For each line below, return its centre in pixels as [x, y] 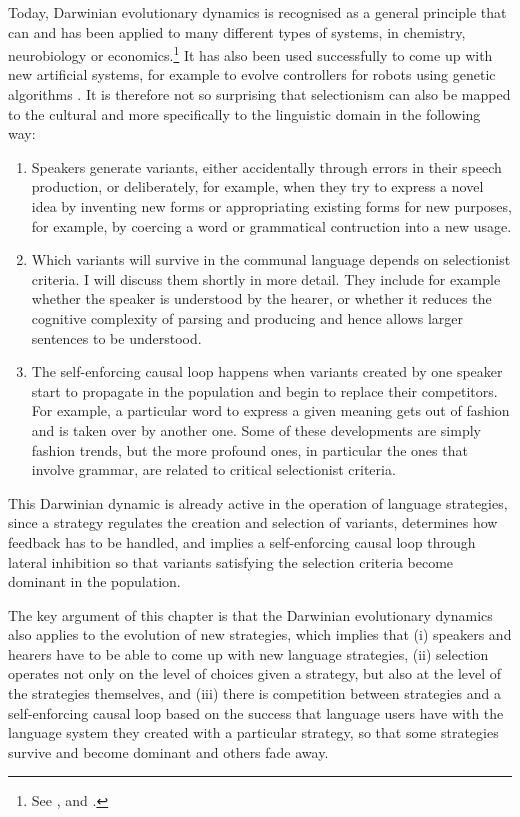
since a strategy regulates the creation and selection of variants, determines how [253, 522]
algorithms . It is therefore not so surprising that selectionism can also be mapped [259, 94]
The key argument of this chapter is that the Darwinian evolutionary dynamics [250, 614]
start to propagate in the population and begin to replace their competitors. [264, 390]
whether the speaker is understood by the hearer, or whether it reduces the [261, 298]
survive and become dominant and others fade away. [168, 751]
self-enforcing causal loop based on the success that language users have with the [256, 712]
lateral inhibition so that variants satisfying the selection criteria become [231, 561]
